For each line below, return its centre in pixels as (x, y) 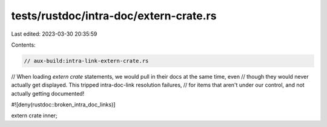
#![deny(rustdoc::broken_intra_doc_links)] (63, 105)
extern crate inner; (34, 116)
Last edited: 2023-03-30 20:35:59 (54, 34)
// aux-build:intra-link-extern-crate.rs (86, 61)
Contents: (23, 45)
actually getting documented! (48, 93)
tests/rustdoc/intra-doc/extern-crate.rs (114, 16)
